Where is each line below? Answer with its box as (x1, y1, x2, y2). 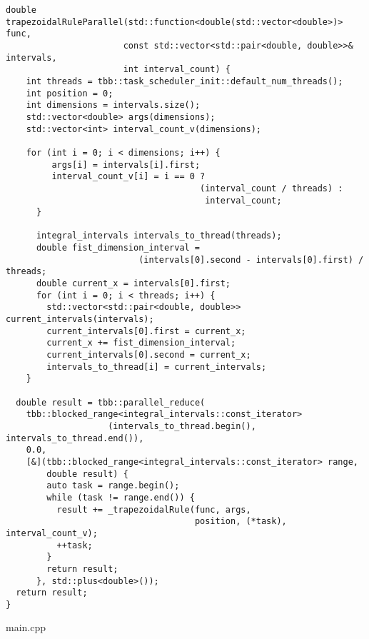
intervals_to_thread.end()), (6, 433, 144, 443)
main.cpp (6, 620, 46, 635)
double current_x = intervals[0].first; (36, 278, 231, 289)
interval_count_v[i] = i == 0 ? (51, 171, 206, 182)
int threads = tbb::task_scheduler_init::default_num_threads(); (26, 76, 343, 86)
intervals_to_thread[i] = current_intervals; (46, 361, 267, 372)
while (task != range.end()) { (46, 492, 195, 503)
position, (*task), (194, 516, 287, 527)
